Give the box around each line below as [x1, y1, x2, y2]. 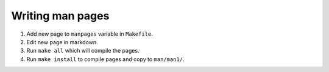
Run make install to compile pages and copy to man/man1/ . [26, 55, 185, 63]
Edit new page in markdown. [26, 38, 98, 45]
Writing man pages [11, 9, 110, 22]
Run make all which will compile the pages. [26, 47, 140, 54]
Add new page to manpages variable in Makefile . [26, 30, 154, 38]
